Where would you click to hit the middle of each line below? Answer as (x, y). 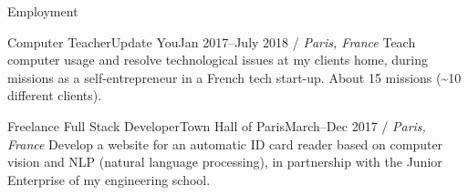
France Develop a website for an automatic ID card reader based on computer (225, 144)
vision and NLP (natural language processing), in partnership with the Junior (225, 162)
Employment (43, 11)
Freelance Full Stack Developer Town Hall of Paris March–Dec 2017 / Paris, (217, 125)
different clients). (55, 95)
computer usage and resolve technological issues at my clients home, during (218, 60)
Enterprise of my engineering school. (109, 179)
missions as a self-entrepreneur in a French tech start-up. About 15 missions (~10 (234, 77)
